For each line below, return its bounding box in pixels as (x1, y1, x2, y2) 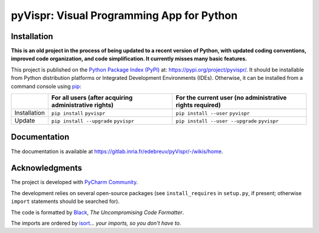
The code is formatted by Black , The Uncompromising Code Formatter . (11, 209, 184, 216)
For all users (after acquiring (51, 93, 133, 102)
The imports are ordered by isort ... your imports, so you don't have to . (11, 219, 181, 226)
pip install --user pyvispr (175, 110, 250, 117)
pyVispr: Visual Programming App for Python (11, 9, 238, 22)
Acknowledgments (11, 163, 83, 173)
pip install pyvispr (51, 110, 106, 117)
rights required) (175, 101, 221, 109)
